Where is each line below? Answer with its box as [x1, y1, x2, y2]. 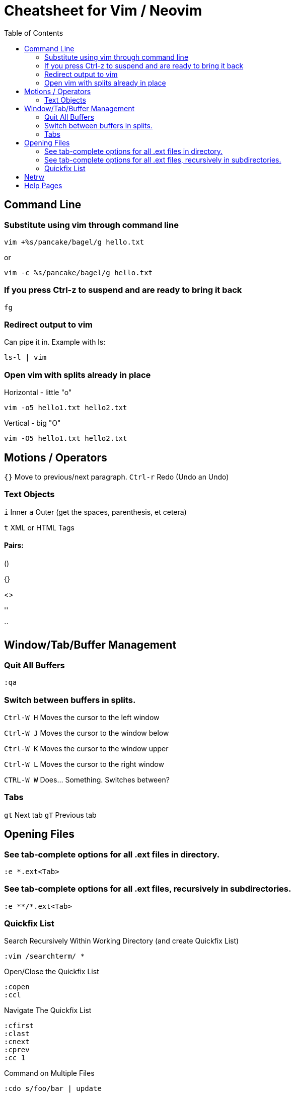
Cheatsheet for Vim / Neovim [4, 2, 202, 19]
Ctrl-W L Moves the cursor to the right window [4, 760, 164, 768]
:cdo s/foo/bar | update [4, 1084, 102, 1093]
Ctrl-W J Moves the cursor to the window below [4, 729, 169, 737]
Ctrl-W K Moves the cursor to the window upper [4, 744, 169, 753]
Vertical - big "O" [4, 419, 61, 428]
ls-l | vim [4, 353, 47, 362]
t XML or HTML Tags [4, 523, 75, 532]
